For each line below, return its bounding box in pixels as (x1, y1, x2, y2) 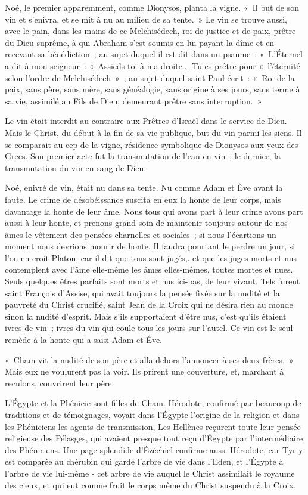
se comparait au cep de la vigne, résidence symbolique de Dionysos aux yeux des (5, 138, 298, 150)
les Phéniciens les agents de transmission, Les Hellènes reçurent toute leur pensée (5, 420, 301, 432)
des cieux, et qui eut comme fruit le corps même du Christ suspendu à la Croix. (5, 478, 296, 491)
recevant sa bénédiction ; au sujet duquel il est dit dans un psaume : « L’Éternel (5, 48, 303, 60)
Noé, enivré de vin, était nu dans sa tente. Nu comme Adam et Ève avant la (5, 181, 283, 194)
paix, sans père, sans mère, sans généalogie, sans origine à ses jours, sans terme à (5, 83, 300, 95)
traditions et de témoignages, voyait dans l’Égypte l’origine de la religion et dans (5, 409, 300, 420)
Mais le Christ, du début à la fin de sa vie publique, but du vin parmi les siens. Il (5, 126, 302, 138)
